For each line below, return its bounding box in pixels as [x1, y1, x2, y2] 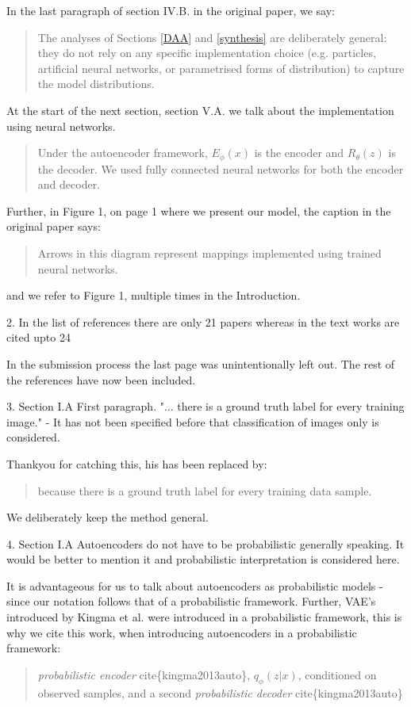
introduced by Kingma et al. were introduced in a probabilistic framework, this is [6, 609, 402, 625]
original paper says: [6, 218, 101, 235]
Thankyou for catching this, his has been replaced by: [6, 455, 267, 472]
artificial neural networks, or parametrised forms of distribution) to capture [37, 59, 405, 76]
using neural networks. [6, 117, 116, 134]
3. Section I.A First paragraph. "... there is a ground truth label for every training [6, 398, 405, 415]
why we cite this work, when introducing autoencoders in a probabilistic [6, 624, 357, 640]
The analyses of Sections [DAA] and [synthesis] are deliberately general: [37, 29, 387, 45]
